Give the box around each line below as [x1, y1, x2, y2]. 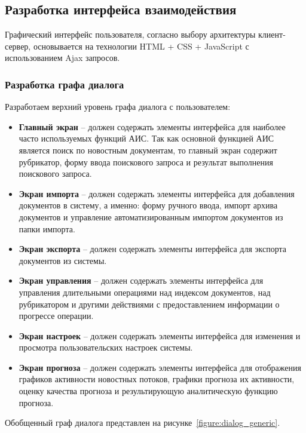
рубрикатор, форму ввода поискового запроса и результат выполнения [19, 155, 273, 168]
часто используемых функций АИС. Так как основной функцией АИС [19, 132, 274, 145]
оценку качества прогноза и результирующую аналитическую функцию [19, 385, 278, 397]
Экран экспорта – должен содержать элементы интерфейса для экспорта [19, 242, 286, 255]
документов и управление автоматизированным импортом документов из [19, 210, 283, 223]
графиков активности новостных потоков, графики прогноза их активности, [19, 373, 295, 385]
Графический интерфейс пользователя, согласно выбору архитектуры [5, 28, 256, 41]
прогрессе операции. [19, 309, 94, 322]
